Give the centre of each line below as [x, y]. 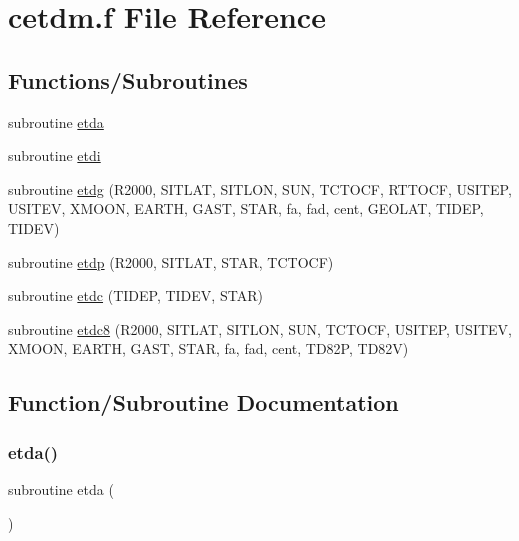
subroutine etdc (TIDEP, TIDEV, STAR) [135, 295]
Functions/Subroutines [128, 79]
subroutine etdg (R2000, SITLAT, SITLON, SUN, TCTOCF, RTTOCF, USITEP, [260, 188]
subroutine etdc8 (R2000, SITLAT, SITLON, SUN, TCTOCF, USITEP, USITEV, [260, 328]
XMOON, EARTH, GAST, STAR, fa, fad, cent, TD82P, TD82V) [208, 348]
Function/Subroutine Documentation [203, 402]
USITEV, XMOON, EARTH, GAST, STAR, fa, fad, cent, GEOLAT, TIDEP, [246, 208]
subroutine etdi [54, 155]
